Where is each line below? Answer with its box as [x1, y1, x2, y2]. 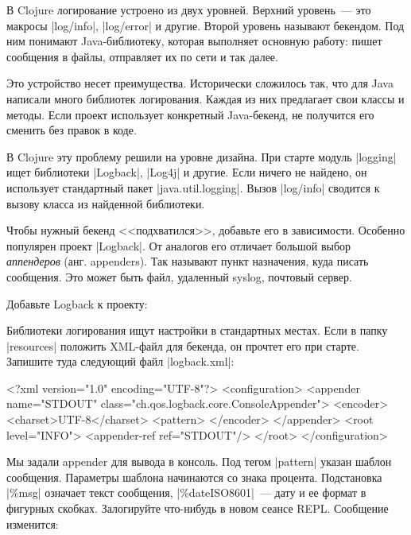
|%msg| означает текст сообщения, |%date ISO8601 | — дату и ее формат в [6, 484, 366, 501]
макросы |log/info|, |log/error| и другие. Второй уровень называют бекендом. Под [6, 17, 405, 33]
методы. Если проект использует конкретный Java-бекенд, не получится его [6, 106, 374, 122]
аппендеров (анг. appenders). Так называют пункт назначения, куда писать [6, 253, 369, 269]
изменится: [6, 515, 59, 532]
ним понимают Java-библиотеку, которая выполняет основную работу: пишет [6, 33, 382, 49]
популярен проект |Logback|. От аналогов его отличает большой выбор [6, 237, 351, 254]
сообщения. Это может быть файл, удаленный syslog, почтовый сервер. [6, 268, 352, 285]
